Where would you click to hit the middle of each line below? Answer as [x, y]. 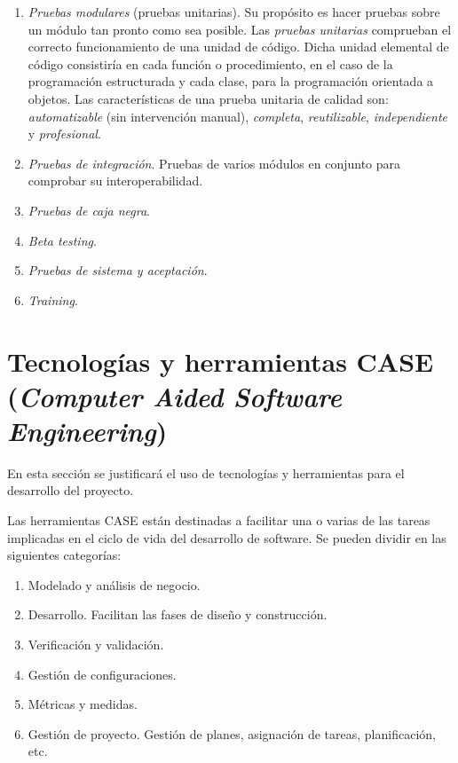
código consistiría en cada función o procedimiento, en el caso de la [210, 63]
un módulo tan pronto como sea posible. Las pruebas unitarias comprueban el [240, 29]
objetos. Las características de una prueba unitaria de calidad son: [208, 98]
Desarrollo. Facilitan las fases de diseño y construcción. [178, 614]
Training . [53, 299]
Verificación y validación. [96, 644]
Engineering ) [87, 430]
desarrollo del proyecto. [71, 490]
